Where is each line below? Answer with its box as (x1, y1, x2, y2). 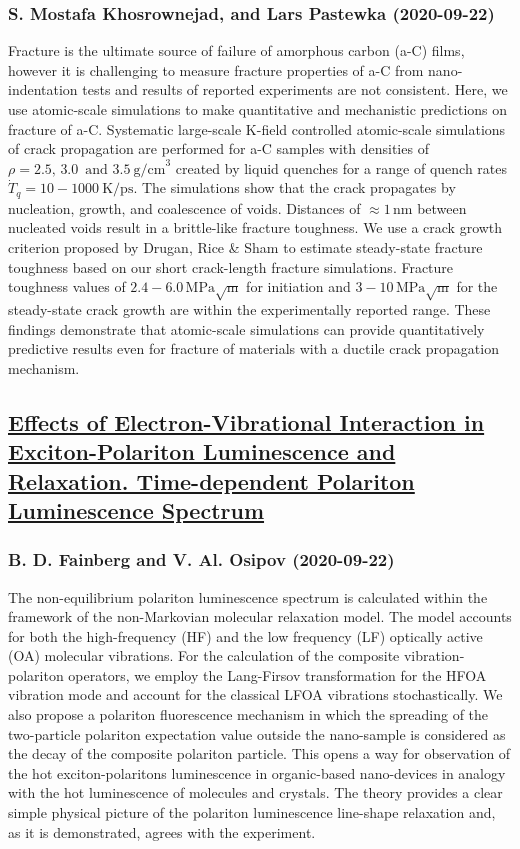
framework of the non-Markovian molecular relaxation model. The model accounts (8, 606, 512, 627)
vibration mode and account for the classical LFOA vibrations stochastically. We (8, 684, 503, 705)
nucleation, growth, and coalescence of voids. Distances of (8, 197, 361, 218)
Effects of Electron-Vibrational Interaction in (8, 406, 485, 437)
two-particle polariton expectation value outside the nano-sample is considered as (8, 723, 506, 744)
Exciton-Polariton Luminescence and (8, 436, 396, 467)
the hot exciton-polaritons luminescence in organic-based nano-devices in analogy (8, 762, 506, 783)
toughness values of (8, 276, 126, 297)
